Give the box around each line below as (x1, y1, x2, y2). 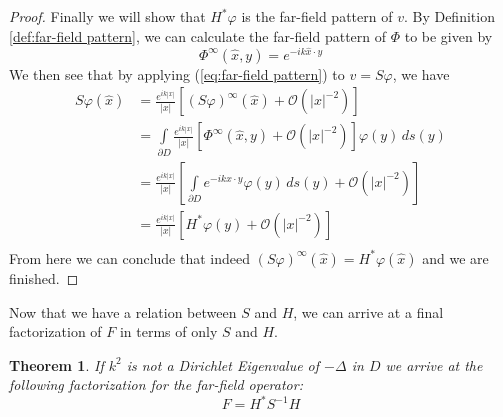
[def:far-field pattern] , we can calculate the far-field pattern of (9, 25, 387, 46)
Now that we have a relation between (9, 301, 237, 322)
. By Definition (403, 6, 495, 26)
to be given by (404, 25, 493, 46)
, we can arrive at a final (293, 301, 444, 322)
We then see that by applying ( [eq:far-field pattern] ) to (9, 63, 345, 84)
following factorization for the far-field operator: (9, 374, 303, 395)
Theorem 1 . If (9, 354, 104, 375)
